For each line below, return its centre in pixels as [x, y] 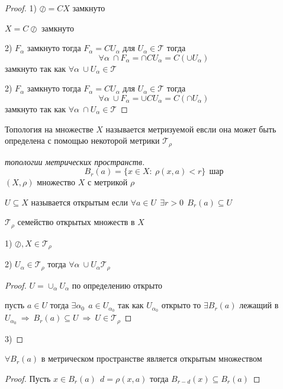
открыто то [181, 305]
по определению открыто [117, 285]
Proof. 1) [21, 8]
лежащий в [259, 305]
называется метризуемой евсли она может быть [191, 129]
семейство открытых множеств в [76, 222]
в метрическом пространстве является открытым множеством [152, 358]
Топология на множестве [49, 129]
